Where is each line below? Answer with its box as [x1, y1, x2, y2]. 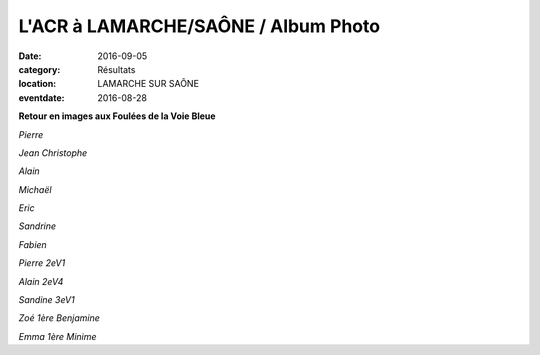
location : [18, 78, 57, 90]
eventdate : [18, 91, 65, 104]
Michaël [18, 183, 52, 195]
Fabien [18, 238, 47, 250]
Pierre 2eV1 [18, 257, 66, 269]
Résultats [97, 63, 136, 75]
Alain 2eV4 [18, 275, 64, 287]
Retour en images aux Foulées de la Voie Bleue [18, 110, 216, 122]
